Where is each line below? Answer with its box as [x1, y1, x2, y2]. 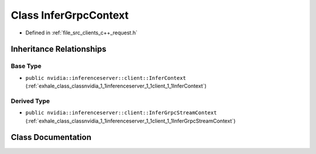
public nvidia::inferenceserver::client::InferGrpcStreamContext [25, 110, 217, 116]
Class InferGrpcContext [11, 9, 129, 22]
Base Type [11, 62, 42, 70]
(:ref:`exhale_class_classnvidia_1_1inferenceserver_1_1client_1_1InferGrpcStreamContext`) [25, 117, 236, 124]
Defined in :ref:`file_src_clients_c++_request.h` [25, 29, 138, 36]
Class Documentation [11, 132, 92, 142]
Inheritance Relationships [11, 44, 107, 54]
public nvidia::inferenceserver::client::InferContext [25, 75, 187, 81]
